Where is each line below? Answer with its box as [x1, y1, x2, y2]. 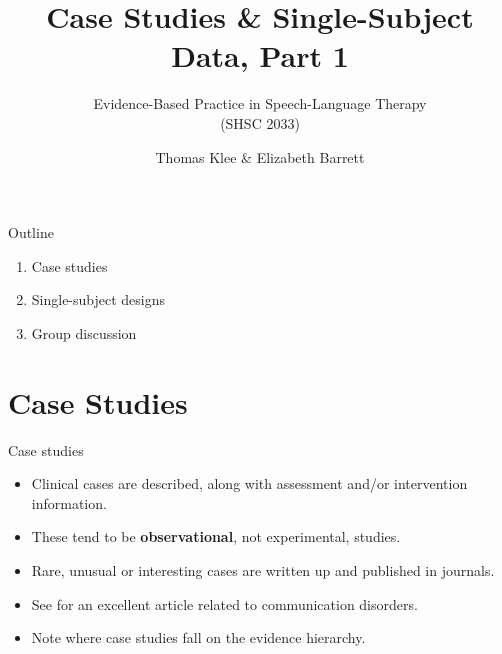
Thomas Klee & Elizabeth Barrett [155, 146, 365, 167]
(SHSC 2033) [220, 112, 300, 133]
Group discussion [31, 322, 137, 343]
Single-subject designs [31, 289, 166, 310]
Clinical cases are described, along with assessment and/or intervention [31, 473, 468, 494]
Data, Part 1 [171, 35, 349, 76]
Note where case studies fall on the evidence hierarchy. [31, 627, 366, 648]
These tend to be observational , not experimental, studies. [31, 526, 401, 547]
